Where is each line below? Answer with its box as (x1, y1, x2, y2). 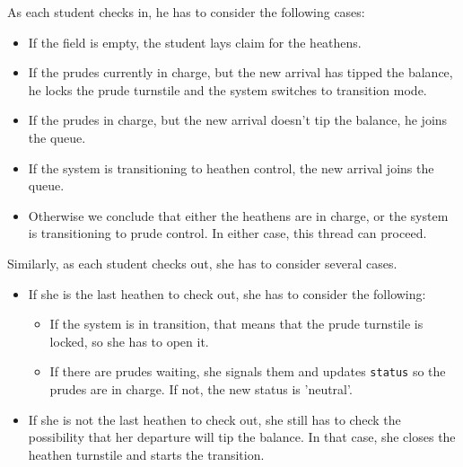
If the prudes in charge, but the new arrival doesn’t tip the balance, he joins (28, 110, 448, 129)
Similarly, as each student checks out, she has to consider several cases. (7, 253, 397, 272)
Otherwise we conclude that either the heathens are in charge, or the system (28, 206, 449, 225)
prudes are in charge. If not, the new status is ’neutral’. (49, 379, 353, 398)
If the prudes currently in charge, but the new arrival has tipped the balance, (28, 63, 453, 82)
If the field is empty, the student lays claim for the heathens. (28, 32, 362, 51)
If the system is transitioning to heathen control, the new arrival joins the (28, 158, 434, 177)
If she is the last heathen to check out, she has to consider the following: (28, 284, 426, 303)
